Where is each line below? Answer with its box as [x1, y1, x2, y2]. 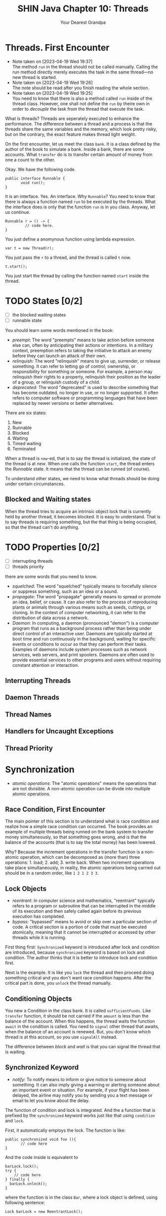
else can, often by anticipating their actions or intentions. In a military [12, 342, 153, 348]
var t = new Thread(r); [5, 246, 54, 251]
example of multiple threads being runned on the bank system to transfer [5, 829, 154, 835]
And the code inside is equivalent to [5, 1154, 78, 1160]
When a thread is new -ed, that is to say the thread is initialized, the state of [5, 455, 156, 461]
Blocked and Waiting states [5, 495, 91, 504]
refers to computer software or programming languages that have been [12, 395, 158, 401]
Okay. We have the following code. [5, 166, 76, 172]
